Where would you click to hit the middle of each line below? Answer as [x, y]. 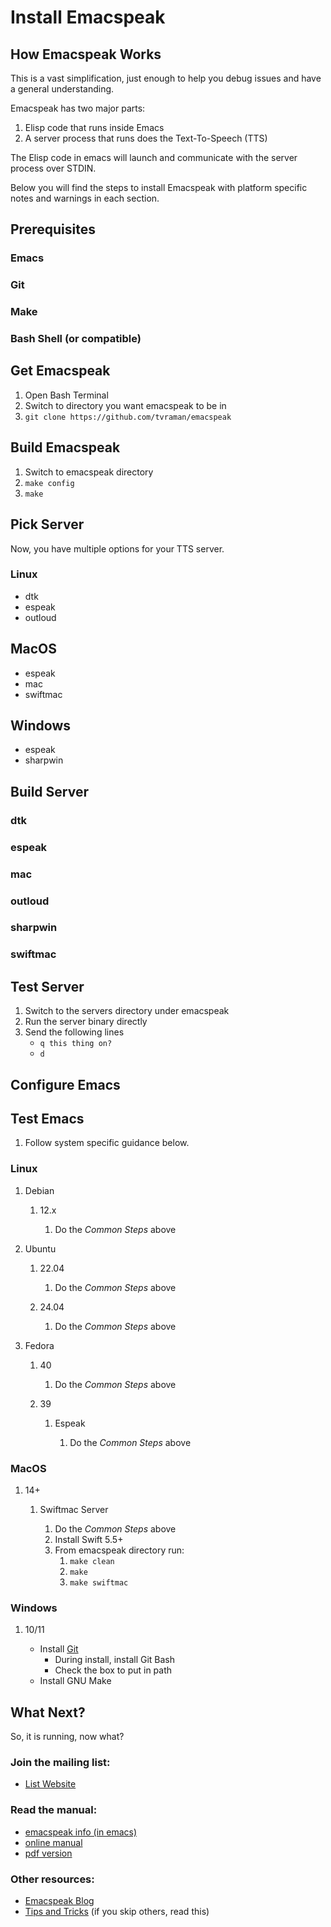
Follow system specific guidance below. [107, 1143]
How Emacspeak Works [86, 54]
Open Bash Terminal [66, 395]
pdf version [48, 1853]
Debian [39, 1190]
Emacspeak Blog [59, 1900]
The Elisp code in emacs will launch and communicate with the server [154, 157]
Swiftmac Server [74, 1509]
